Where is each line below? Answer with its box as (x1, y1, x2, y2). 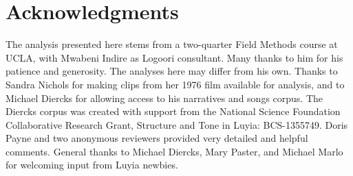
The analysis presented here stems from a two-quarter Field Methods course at (6, 37, 338, 51)
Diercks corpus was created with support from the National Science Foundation (6, 104, 341, 118)
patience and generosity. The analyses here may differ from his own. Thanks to (6, 64, 338, 78)
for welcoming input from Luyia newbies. (6, 158, 178, 172)
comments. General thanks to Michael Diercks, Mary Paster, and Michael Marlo (6, 144, 343, 158)
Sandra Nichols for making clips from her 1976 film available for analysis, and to (6, 77, 345, 91)
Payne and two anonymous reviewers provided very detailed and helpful (6, 131, 308, 145)
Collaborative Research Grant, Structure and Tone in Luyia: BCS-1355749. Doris (6, 117, 348, 131)
